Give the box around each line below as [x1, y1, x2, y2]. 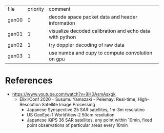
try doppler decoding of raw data [48, 41, 125, 48]
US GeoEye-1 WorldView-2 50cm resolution [26, 112, 115, 117]
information [48, 19, 76, 26]
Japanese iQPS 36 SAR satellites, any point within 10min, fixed [26, 117, 152, 123]
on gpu [48, 56, 65, 62]
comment [48, 6, 71, 12]
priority [27, 6, 44, 12]
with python [48, 34, 76, 40]
